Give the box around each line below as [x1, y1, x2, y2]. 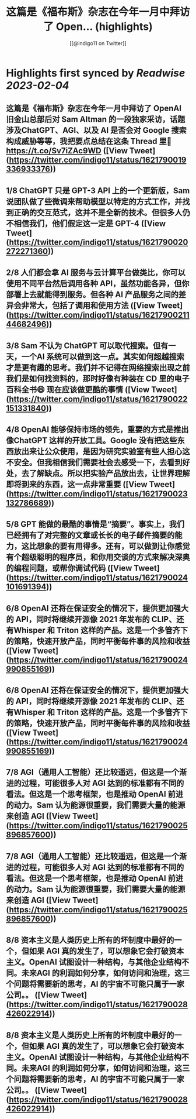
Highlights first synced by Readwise [6, 66, 185, 80]
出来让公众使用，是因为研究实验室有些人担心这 [21, 446, 190, 456]
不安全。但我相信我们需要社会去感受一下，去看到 [6, 457, 183, 467]
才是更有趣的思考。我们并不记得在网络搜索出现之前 [6, 362, 190, 372]
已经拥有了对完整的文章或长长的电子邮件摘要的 [6, 530, 175, 540]
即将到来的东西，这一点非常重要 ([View [6, 479, 148, 489]
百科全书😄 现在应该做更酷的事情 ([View [6, 385, 150, 394]
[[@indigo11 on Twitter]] [69, 39, 127, 47]
